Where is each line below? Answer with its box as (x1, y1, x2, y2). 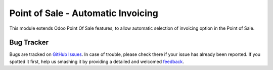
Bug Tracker (9, 38, 49, 47)
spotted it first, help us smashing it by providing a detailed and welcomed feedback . (9, 58, 185, 64)
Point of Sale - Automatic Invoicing (9, 8, 159, 19)
